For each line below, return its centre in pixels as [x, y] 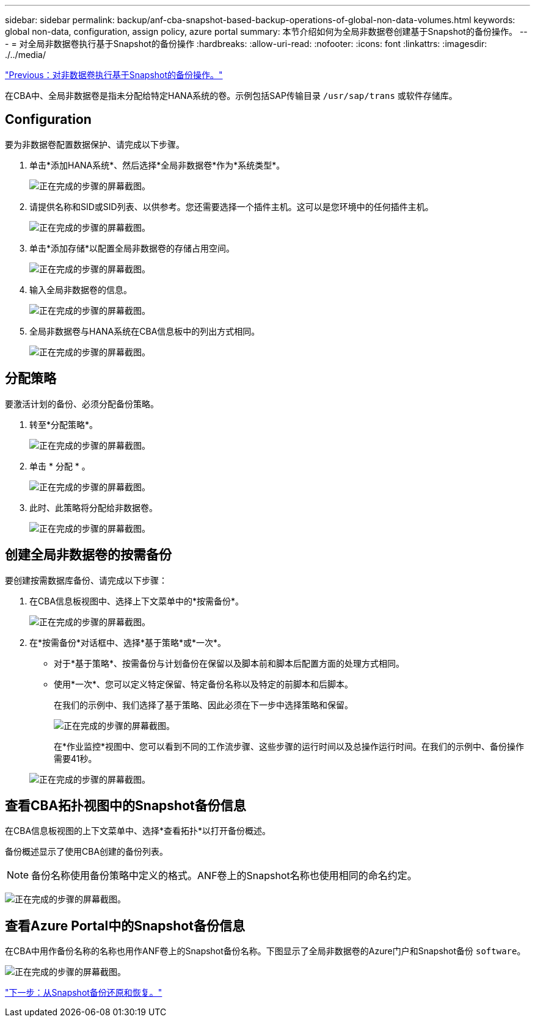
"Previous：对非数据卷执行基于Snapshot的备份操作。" [114, 75]
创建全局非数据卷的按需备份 [88, 555]
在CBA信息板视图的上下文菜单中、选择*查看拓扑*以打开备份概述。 [138, 831]
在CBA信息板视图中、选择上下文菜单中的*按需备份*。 [137, 601]
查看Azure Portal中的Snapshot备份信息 [125, 926]
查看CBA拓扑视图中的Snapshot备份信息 [126, 805]
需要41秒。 [75, 758]
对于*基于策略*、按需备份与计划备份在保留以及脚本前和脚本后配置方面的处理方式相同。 [229, 663]
